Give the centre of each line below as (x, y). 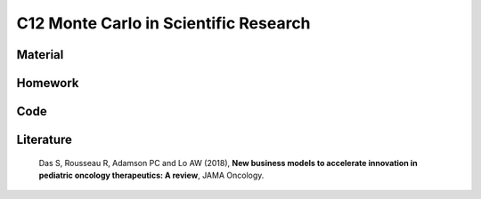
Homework (48, 83)
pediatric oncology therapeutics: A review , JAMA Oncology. (151, 175)
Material (40, 55)
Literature (45, 140)
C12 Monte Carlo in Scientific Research (163, 23)
